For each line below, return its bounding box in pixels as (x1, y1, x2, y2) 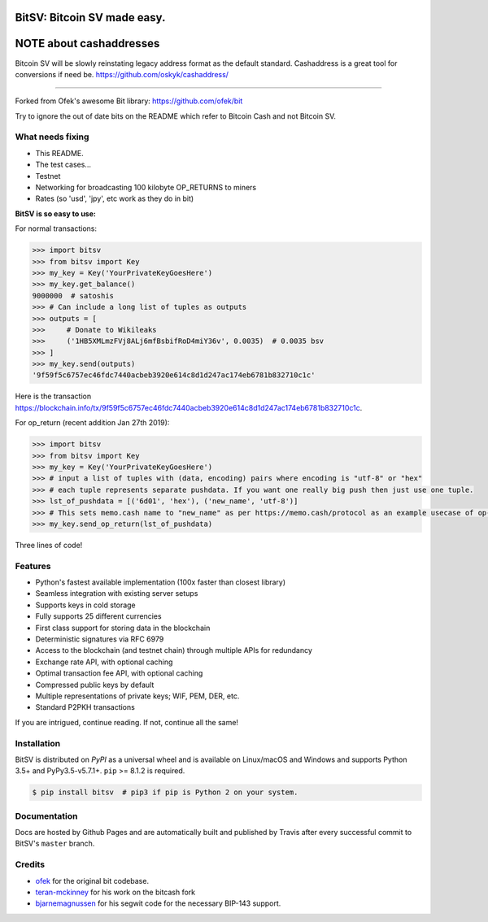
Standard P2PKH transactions (35, 702, 136, 712)
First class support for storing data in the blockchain (35, 623, 211, 633)
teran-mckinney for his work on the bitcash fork (35, 887, 196, 897)
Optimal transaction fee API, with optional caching (35, 668, 203, 678)
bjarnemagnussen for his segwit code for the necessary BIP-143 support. (35, 898, 281, 908)
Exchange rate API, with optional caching (35, 657, 173, 667)
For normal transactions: (15, 224, 98, 233)
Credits (15, 859, 45, 870)
